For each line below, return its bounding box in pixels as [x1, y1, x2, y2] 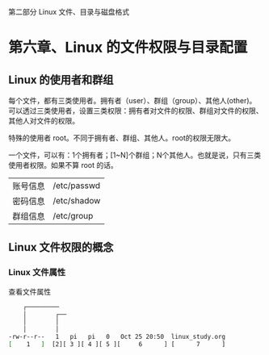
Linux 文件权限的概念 [8, 240, 114, 254]
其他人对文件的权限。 [8, 116, 79, 125]
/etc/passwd [53, 180, 101, 191]
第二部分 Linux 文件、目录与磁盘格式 [8, 7, 130, 16]
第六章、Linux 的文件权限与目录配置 [8, 39, 248, 56]
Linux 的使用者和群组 [8, 73, 114, 86]
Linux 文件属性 [8, 267, 66, 278]
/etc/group [53, 211, 94, 221]
